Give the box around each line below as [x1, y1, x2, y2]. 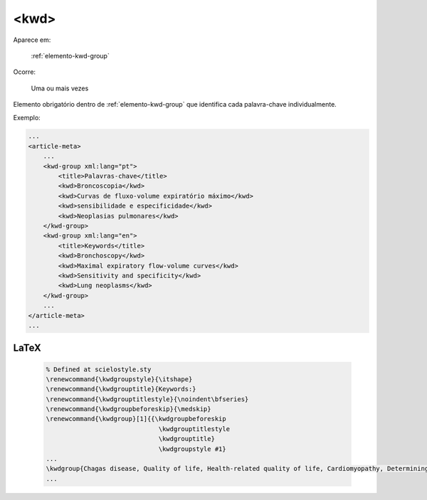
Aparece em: [13, 36, 51, 44]
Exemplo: [13, 113, 41, 122]
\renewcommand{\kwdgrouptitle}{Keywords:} [46, 385, 196, 393]
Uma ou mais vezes [31, 84, 89, 92]
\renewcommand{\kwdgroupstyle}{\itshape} [46, 375, 193, 383]
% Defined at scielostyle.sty [46, 365, 152, 373]
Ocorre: [13, 68, 36, 76]
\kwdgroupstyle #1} [158, 445, 227, 453]
